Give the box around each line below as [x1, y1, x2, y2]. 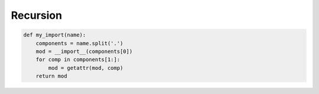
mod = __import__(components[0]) [35, 48, 133, 55]
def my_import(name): [23, 32, 86, 38]
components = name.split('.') [35, 40, 123, 46]
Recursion [11, 9, 62, 22]
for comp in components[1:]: [35, 56, 121, 63]
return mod [35, 73, 67, 79]
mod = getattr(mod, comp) [48, 65, 123, 71]
